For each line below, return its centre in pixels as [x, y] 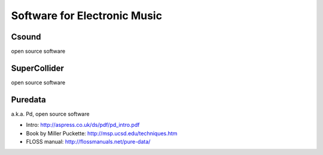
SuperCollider [37, 68]
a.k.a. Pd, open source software [50, 114]
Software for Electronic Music [87, 16]
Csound [26, 37]
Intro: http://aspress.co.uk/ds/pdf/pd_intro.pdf [83, 125]
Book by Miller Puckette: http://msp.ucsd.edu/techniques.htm [102, 133]
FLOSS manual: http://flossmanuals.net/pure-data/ [88, 142]
